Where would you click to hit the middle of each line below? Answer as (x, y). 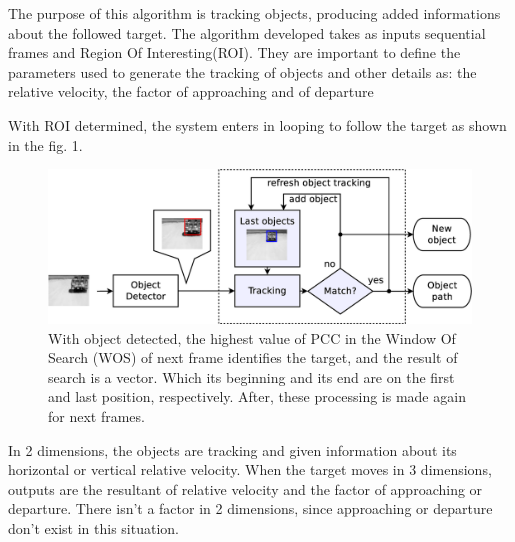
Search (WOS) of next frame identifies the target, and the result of (253, 357)
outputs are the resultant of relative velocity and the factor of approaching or (245, 488)
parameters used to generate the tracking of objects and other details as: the (242, 71)
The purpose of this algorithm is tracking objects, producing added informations (254, 13)
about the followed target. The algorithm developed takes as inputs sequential (247, 32)
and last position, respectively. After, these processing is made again (257, 396)
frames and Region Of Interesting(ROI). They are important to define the (234, 52)
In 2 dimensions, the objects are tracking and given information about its (232, 449)
